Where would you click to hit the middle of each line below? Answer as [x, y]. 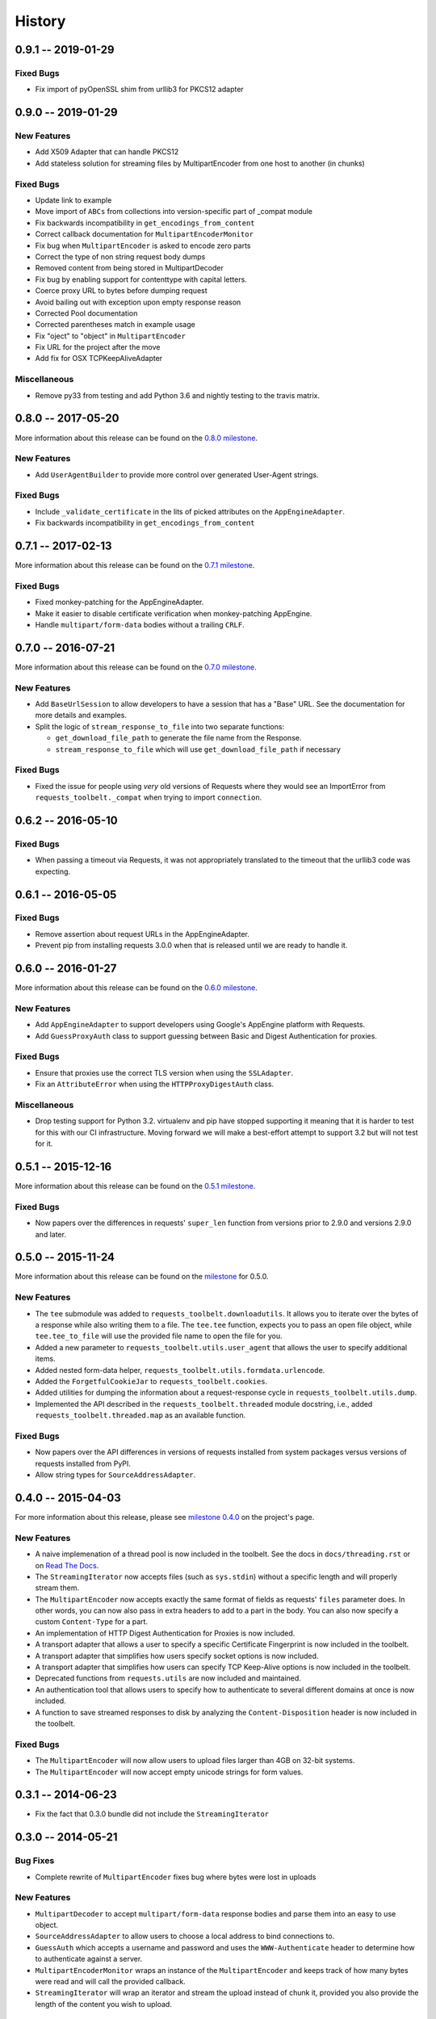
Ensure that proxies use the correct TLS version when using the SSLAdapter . [164, 1072]
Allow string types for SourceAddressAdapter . [115, 1475]
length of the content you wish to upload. [104, 2004]
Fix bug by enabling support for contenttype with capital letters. [141, 279]
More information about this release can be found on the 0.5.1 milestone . [135, 1186]
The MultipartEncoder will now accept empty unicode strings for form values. [169, 1772]
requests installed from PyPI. [83, 1463]
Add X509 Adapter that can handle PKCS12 [107, 152]
